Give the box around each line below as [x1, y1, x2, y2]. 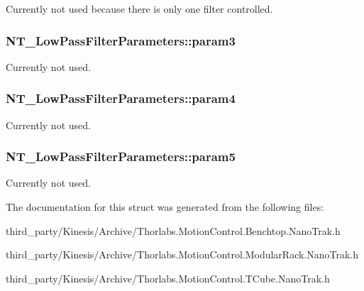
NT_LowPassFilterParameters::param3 [6, 31, 236, 49]
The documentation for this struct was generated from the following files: [6, 199, 324, 214]
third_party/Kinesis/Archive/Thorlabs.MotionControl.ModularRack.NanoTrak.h [6, 247, 359, 262]
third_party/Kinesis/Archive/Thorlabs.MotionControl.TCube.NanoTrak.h [6, 270, 330, 285]
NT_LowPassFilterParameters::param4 [6, 89, 236, 107]
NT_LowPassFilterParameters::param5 [6, 148, 236, 165]
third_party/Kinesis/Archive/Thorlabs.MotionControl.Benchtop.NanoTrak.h [6, 223, 341, 238]
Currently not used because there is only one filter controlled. [6, 1, 273, 16]
